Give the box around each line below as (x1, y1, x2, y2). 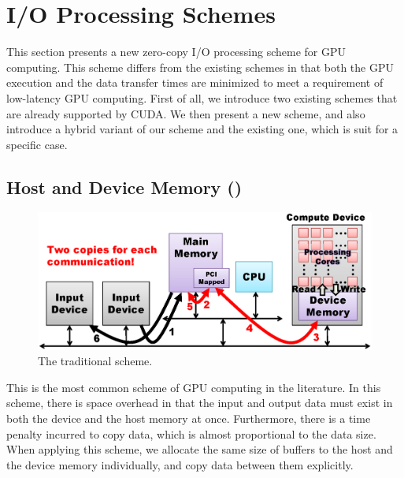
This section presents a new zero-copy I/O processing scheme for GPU (6, 43, 347, 60)
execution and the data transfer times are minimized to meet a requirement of (6, 74, 384, 91)
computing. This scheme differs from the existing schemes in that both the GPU (6, 58, 394, 75)
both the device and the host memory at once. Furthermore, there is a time (6, 409, 371, 426)
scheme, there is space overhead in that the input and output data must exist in (6, 394, 393, 411)
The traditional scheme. (38, 353, 153, 369)
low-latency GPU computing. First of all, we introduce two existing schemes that (6, 89, 398, 106)
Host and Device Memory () (6, 174, 243, 199)
